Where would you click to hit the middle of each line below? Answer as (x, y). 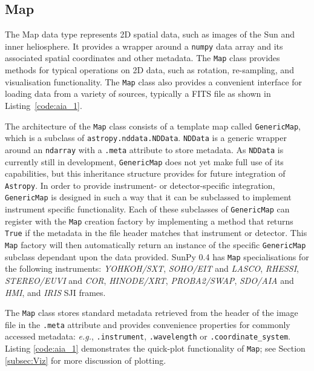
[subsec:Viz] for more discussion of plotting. (86, 360)
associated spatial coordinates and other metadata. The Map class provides (142, 58)
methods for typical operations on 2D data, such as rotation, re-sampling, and (149, 70)
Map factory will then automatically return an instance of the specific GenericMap (155, 245)
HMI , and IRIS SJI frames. (55, 292)
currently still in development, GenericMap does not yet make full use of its (144, 161)
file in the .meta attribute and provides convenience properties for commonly (148, 324)
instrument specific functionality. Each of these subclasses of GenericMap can (147, 209)
